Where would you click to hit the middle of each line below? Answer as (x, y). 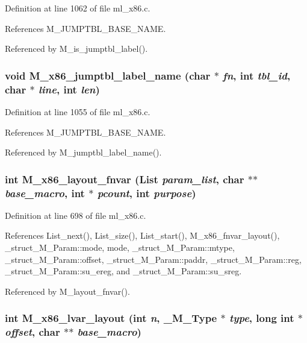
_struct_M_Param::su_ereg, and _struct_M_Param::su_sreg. (123, 271)
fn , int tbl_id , (257, 75)
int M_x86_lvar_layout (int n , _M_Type (111, 318)
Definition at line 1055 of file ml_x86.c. (78, 111)
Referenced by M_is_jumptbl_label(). (76, 49)
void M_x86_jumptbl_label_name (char (108, 75)
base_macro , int (45, 193)
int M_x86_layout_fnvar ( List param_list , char (125, 179)
